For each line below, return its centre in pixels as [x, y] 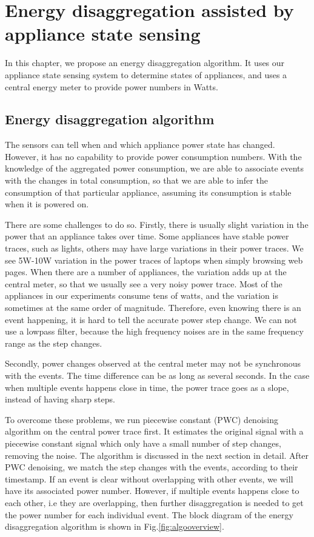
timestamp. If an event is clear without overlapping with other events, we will [149, 479]
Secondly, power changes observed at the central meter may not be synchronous [153, 363]
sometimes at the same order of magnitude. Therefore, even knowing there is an [153, 308]
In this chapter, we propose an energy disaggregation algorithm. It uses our [145, 63]
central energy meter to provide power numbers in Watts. [112, 86]
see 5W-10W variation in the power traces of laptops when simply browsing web [154, 260]
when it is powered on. [47, 204]
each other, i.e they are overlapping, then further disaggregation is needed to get [154, 502]
